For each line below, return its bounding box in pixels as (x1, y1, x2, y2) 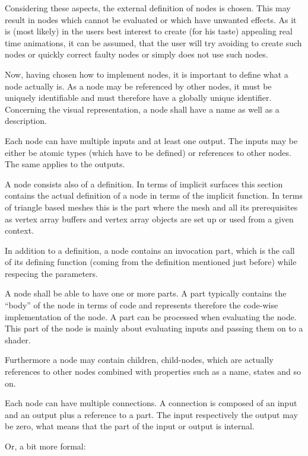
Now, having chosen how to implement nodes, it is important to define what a (5, 68, 288, 80)
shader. (5, 333, 31, 346)
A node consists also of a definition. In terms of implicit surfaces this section (5, 177, 283, 190)
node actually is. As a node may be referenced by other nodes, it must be (5, 79, 272, 92)
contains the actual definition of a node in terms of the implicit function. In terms (5, 189, 303, 202)
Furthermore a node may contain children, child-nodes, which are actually (5, 353, 274, 366)
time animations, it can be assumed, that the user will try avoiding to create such (5, 36, 302, 49)
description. (5, 114, 47, 127)
